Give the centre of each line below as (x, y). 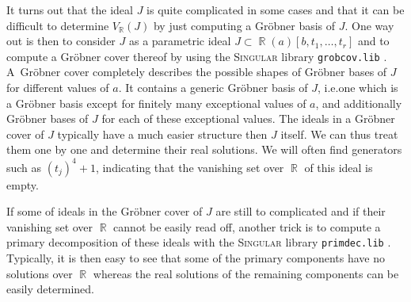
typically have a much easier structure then (162, 134)
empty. (23, 184)
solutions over (40, 273)
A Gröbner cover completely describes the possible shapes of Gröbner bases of (197, 72)
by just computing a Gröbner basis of (244, 25)
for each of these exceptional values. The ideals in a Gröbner (248, 119)
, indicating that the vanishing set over (190, 167)
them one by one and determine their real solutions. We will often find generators (204, 149)
